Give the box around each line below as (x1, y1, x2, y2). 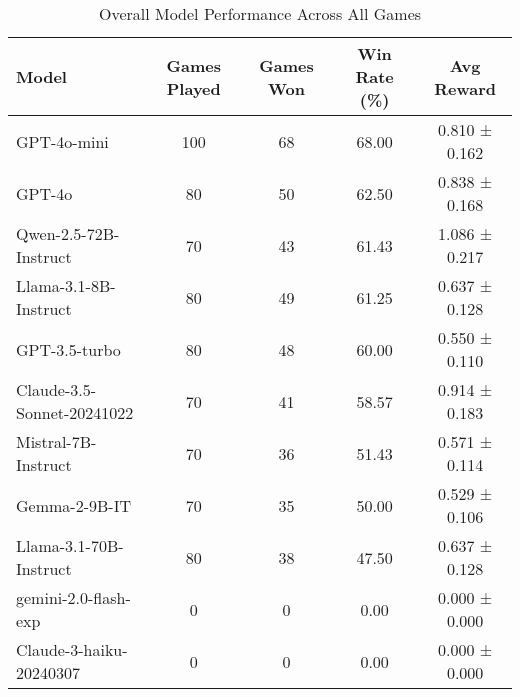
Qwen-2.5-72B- (16, 222, 120, 245)
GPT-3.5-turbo (16, 337, 121, 361)
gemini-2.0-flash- (16, 586, 131, 609)
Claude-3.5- (16, 378, 97, 401)
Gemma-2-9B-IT (16, 493, 131, 517)
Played (166, 76, 221, 100)
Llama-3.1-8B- (16, 274, 116, 297)
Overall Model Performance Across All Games (98, 2, 422, 25)
